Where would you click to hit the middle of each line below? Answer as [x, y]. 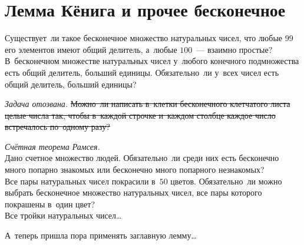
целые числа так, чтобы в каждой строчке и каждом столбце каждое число [140, 115]
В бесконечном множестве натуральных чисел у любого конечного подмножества [152, 61]
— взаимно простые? [234, 49]
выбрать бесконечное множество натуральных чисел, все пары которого [133, 192]
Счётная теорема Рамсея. [52, 146]
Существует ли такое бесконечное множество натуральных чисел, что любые [144, 38]
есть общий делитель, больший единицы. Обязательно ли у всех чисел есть [142, 72]
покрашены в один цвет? [50, 204]
